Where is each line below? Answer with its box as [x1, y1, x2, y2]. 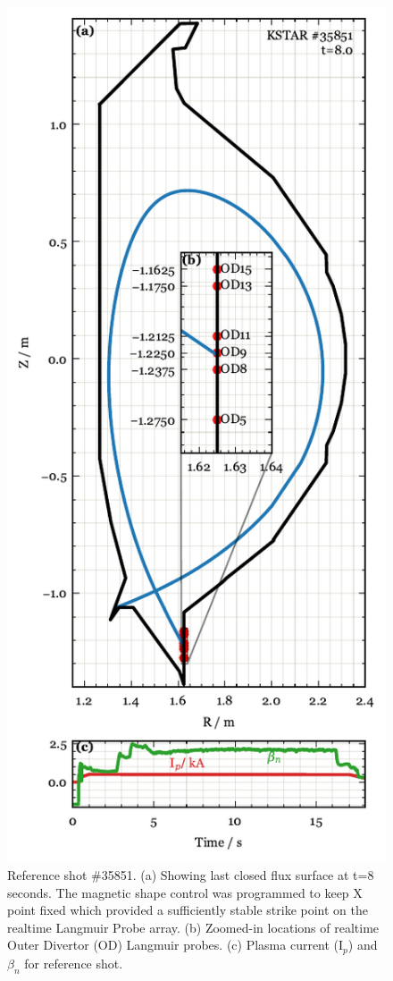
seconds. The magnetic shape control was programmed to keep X [7, 883, 363, 901]
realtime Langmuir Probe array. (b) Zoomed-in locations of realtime [7, 918, 380, 936]
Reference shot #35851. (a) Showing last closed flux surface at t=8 [7, 865, 374, 884]
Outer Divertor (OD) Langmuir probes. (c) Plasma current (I [7, 935, 344, 954]
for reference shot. [24, 953, 123, 972]
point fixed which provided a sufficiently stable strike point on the [7, 901, 368, 919]
